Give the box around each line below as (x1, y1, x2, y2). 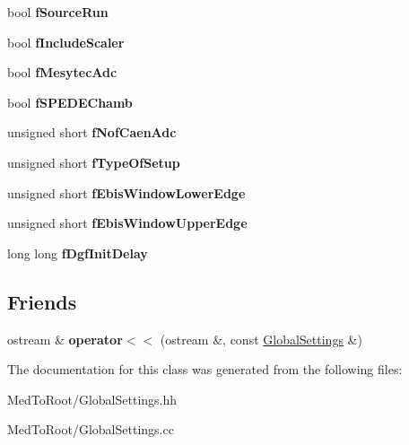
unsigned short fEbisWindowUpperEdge (7, 214, 248, 232)
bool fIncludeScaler (7, 32, 125, 51)
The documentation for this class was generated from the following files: (7, 360, 403, 379)
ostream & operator (7, 329, 123, 348)
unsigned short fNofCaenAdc (7, 123, 177, 142)
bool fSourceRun (7, 3, 109, 21)
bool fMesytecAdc (7, 63, 117, 82)
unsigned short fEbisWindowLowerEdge (7, 183, 246, 202)
